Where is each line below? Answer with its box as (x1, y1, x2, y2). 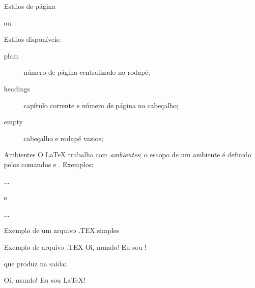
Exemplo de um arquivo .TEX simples (4, 225, 119, 235)
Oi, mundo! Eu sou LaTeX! (4, 275, 85, 285)
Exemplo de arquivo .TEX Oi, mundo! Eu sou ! (4, 241, 147, 252)
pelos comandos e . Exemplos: (4, 159, 94, 169)
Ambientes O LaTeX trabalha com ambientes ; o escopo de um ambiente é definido (4, 149, 252, 160)
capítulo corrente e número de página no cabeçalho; (24, 100, 179, 110)
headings (4, 83, 30, 93)
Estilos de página (4, 1, 56, 11)
